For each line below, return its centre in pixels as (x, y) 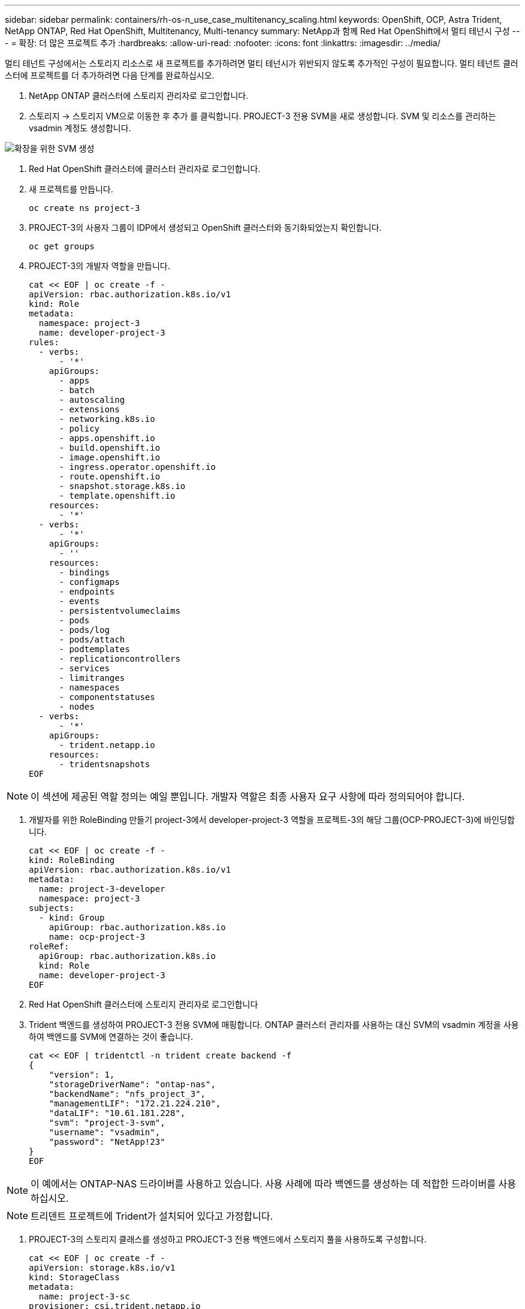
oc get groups (62, 246)
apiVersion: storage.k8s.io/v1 (102, 1268)
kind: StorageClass (74, 1277)
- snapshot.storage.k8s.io (122, 486)
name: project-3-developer (102, 889)
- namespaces (89, 687)
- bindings (84, 572)
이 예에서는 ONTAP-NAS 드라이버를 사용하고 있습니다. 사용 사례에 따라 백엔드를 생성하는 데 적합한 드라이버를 (263, 1184)
